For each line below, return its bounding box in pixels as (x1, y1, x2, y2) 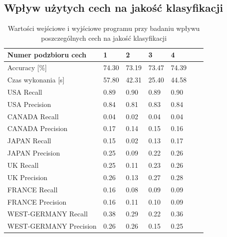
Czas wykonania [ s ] (7, 75, 65, 85)
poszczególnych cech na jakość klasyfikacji (41, 32, 167, 43)
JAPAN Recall (7, 135, 51, 146)
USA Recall (7, 86, 42, 97)
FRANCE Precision (7, 196, 67, 207)
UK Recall (7, 159, 39, 170)
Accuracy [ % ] (7, 62, 47, 73)
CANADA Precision (7, 123, 68, 133)
